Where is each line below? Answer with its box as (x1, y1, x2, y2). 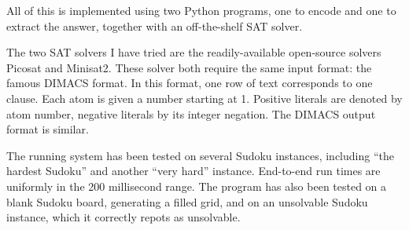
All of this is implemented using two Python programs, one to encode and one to (6, 2, 396, 18)
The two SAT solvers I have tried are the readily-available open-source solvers (6, 44, 381, 60)
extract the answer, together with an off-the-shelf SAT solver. (6, 17, 303, 34)
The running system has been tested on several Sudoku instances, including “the (6, 147, 394, 163)
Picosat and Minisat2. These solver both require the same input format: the (6, 59, 372, 75)
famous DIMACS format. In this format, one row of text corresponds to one (6, 75, 373, 91)
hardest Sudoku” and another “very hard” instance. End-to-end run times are (6, 162, 381, 179)
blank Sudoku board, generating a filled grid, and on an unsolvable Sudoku (6, 193, 368, 210)
